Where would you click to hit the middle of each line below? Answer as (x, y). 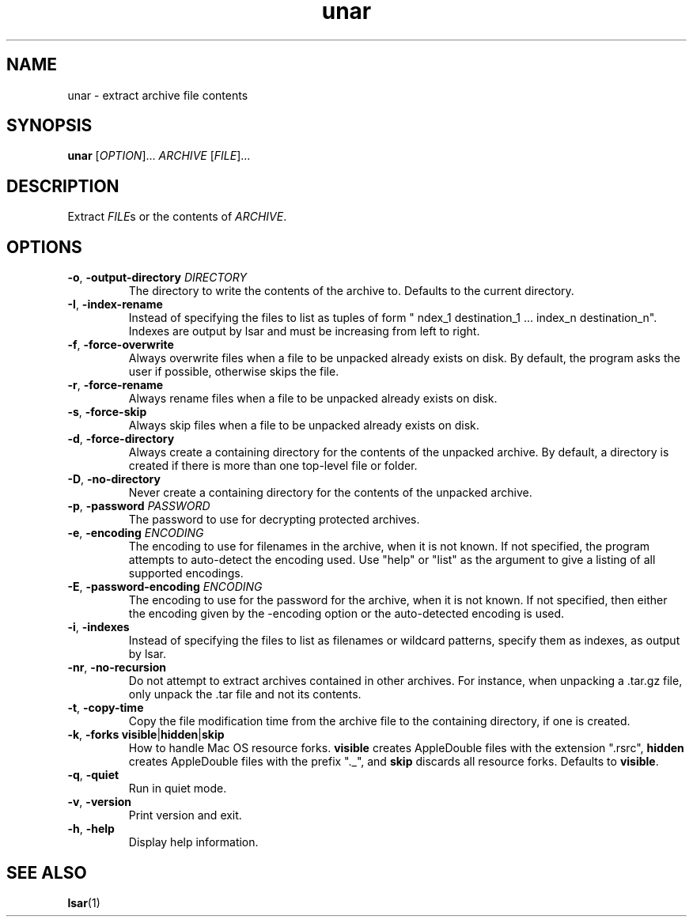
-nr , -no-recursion (117, 668)
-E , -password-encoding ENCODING (165, 587)
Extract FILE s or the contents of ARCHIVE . (177, 217)
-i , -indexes (98, 627)
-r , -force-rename (116, 385)
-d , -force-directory (121, 439)
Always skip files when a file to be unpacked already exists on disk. (304, 426)
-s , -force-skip (107, 412)
